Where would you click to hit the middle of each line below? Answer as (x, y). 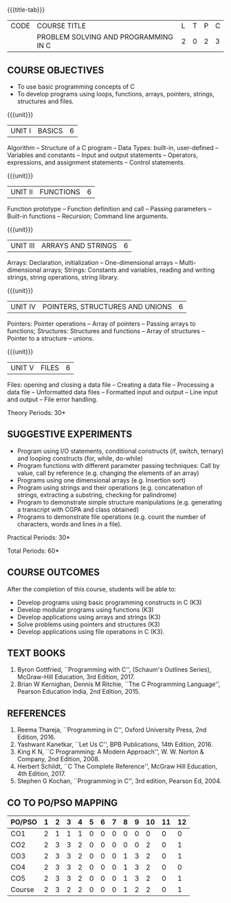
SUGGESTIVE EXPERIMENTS (70, 435)
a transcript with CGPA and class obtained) (78, 509)
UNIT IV (23, 307)
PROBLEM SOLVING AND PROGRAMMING (105, 37)
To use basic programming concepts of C (76, 87)
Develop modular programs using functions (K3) (85, 609)
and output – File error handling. (53, 399)
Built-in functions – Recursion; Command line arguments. (88, 216)
